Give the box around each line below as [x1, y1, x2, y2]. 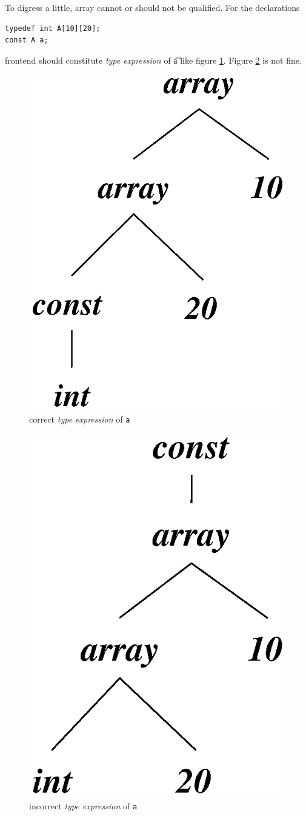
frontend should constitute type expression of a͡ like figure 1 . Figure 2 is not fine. [5, 53, 302, 66]
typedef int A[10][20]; [5, 24, 101, 33]
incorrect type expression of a [29, 799, 138, 812]
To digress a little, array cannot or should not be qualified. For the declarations [5, 1, 300, 13]
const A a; [5, 36, 48, 45]
